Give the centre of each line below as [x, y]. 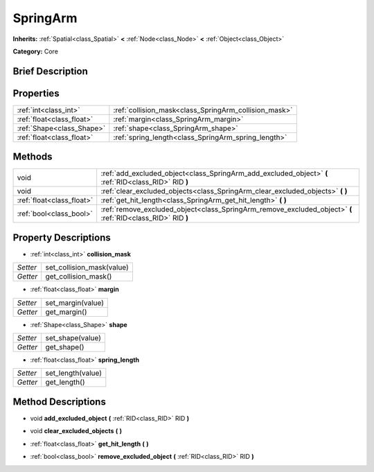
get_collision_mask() [79, 277]
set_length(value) [73, 373]
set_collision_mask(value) [87, 268]
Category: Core [36, 51]
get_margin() [66, 312]
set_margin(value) [74, 303]
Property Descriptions [62, 237]
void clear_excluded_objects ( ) [76, 431]
